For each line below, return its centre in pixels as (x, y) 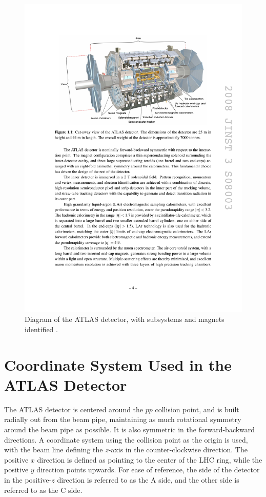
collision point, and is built (197, 409)
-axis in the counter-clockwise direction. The (178, 450)
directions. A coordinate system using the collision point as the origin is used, (126, 439)
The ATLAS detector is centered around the (74, 409)
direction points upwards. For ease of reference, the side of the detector (148, 470)
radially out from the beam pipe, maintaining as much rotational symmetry (123, 419)
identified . (41, 329)
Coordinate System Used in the (118, 364)
